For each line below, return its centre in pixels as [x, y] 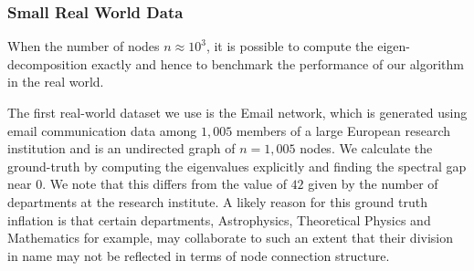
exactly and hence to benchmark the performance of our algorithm [278, 63]
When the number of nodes [84, 46]
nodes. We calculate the [366, 148]
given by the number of [373, 184]
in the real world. [56, 82]
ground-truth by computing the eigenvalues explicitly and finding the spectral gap [237, 166]
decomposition [47, 63]
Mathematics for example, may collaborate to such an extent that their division [231, 238]
